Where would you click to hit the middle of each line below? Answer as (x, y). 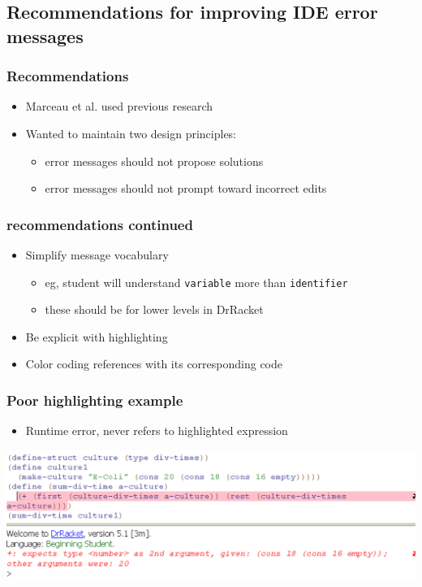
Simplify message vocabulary (97, 254)
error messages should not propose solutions (154, 161)
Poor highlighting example (95, 400)
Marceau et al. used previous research (119, 106)
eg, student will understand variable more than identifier (196, 282)
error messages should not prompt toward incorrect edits (186, 188)
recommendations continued (100, 224)
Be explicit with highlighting (97, 336)
